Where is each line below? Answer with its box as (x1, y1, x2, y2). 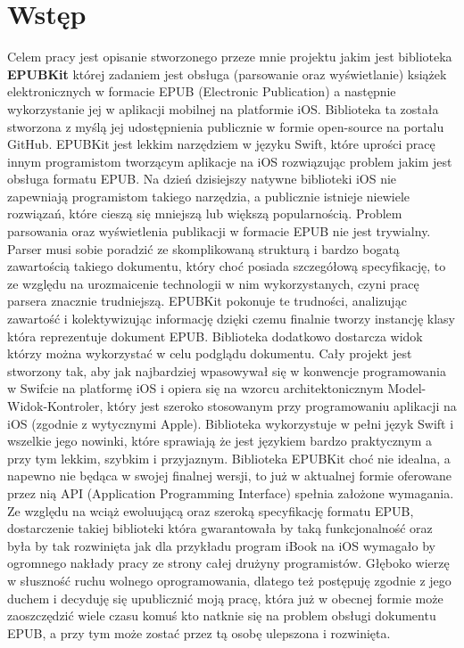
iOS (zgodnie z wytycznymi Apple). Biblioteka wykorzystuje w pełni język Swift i (7, 414, 454, 432)
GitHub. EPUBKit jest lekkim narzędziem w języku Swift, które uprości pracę (7, 135, 435, 153)
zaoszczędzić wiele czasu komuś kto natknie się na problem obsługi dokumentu (7, 606, 436, 625)
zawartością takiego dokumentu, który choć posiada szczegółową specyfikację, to (7, 257, 446, 275)
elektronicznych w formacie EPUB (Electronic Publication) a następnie (7, 82, 396, 101)
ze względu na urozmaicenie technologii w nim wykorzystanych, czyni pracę (7, 274, 419, 292)
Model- (387, 379, 427, 398)
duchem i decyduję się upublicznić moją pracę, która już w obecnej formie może (7, 588, 443, 607)
